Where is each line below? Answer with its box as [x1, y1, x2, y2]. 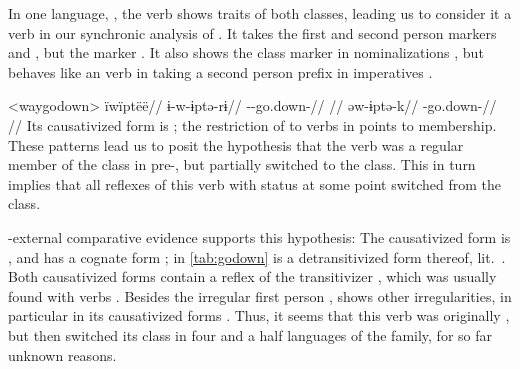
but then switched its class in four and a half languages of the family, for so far [8, 324, 492, 345]
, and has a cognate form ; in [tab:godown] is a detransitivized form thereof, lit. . [8, 246, 506, 267]
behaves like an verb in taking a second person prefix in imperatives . [8, 61, 433, 82]
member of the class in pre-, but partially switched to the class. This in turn [8, 154, 476, 175]
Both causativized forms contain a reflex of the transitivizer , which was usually [8, 266, 497, 287]
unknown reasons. [8, 344, 117, 365]
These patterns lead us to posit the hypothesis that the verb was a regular [8, 134, 464, 155]
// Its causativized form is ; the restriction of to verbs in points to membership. [8, 114, 497, 135]
